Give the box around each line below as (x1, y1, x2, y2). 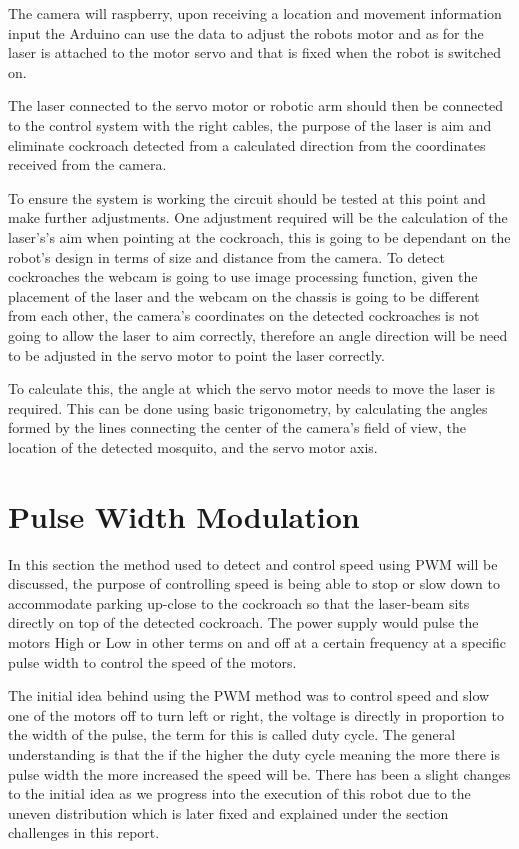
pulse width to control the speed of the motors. (8, 651, 297, 672)
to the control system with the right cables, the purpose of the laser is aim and (8, 114, 492, 135)
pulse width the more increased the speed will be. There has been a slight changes (8, 763, 511, 784)
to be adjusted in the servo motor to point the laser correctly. (8, 344, 385, 365)
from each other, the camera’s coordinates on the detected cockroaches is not (8, 305, 480, 326)
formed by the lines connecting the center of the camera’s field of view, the (8, 417, 466, 438)
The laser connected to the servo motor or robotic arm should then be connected (8, 95, 504, 116)
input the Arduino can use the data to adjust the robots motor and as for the (8, 22, 484, 43)
